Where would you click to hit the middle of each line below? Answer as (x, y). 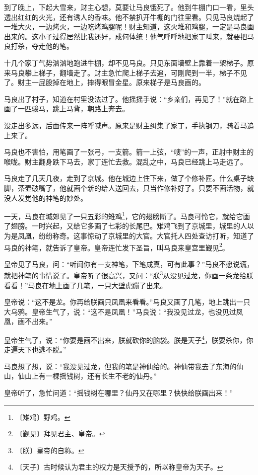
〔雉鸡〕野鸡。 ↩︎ (43, 417)
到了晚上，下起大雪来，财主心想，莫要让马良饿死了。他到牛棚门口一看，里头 (129, 7)
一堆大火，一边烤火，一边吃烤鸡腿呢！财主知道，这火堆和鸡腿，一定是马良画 (129, 27)
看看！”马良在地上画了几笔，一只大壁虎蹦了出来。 (86, 285)
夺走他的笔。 (52, 46)
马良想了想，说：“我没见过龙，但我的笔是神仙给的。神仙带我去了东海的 (120, 366)
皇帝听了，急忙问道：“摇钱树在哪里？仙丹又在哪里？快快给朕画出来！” (119, 393)
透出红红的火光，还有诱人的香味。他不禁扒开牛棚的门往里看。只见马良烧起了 (129, 17)
